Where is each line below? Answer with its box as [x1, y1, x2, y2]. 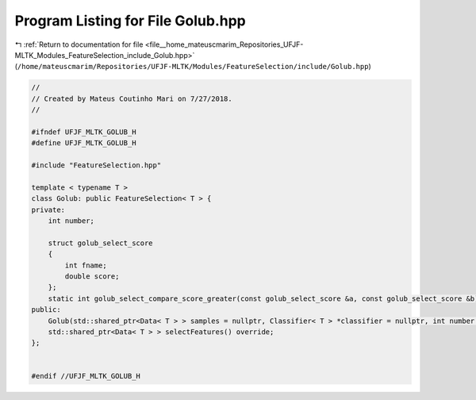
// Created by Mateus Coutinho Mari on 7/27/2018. [31, 94, 233, 103]
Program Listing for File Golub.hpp [14, 12, 246, 29]
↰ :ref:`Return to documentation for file [14, 40, 144, 49]
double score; [64, 271, 120, 281]
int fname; [64, 260, 107, 270]
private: [31, 205, 66, 214]
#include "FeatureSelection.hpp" [31, 161, 162, 170]
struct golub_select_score [48, 238, 154, 248]
